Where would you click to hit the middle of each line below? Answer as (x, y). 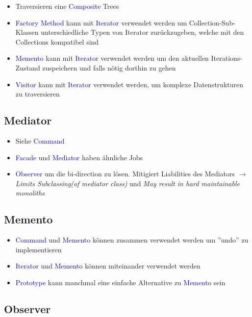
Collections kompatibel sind (57, 41)
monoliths (30, 193)
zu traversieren (38, 94)
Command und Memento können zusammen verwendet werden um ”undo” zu (132, 240)
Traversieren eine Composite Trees (67, 6)
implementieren (38, 249)
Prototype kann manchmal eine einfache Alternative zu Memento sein (120, 282)
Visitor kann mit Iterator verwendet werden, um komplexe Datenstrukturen (129, 84)
